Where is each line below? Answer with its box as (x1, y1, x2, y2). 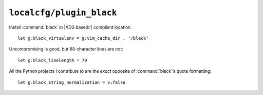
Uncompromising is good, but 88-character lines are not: (9, 46, 124, 52)
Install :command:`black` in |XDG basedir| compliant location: (9, 24, 132, 30)
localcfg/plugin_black (9, 7, 117, 18)
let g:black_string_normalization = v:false (18, 79, 126, 85)
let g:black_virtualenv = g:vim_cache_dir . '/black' (18, 35, 149, 41)
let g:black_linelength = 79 (18, 57, 87, 63)
